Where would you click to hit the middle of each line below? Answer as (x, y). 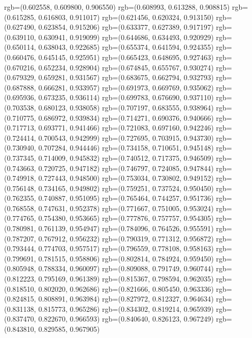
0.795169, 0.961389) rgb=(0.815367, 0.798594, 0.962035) (126, 279)
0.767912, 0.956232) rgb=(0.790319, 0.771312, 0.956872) (126, 238)
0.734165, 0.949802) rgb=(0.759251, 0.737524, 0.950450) (126, 188)
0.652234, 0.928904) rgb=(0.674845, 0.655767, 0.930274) (126, 67)
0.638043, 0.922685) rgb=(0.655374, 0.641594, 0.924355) (126, 47)
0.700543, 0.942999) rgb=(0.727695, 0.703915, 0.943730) (126, 137)
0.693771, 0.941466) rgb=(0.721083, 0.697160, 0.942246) (126, 128)
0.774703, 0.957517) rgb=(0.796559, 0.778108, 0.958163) (126, 248)
